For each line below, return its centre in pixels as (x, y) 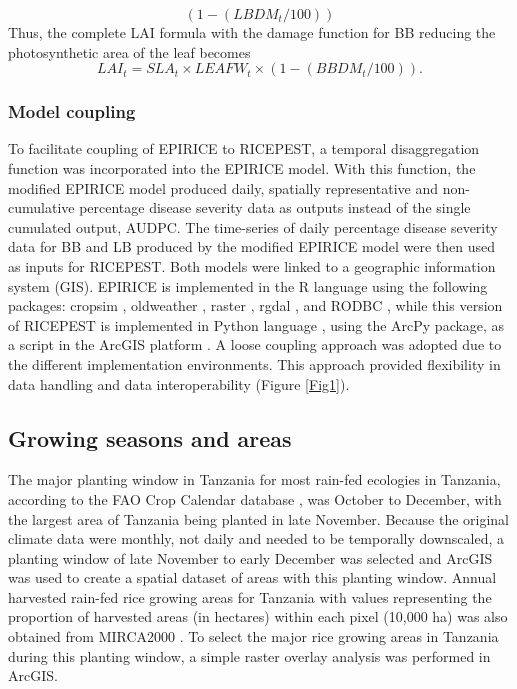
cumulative (41, 207)
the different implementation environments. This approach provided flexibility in (254, 363)
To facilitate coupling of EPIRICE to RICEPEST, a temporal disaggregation (244, 148)
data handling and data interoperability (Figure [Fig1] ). (179, 383)
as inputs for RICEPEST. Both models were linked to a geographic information (252, 265)
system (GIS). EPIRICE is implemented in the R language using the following (248, 285)
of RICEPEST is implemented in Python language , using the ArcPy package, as (256, 324)
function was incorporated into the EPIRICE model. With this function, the (242, 168)
